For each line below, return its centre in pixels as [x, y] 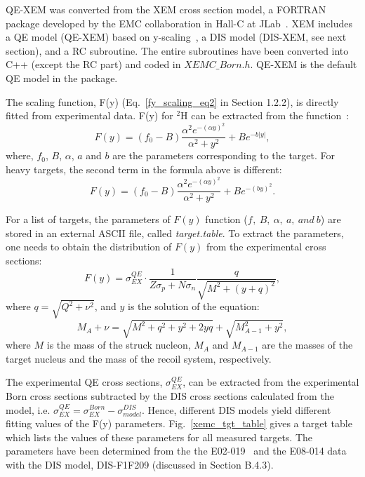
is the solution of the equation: [194, 306]
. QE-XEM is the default [304, 64]
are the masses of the [307, 345]
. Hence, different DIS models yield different [237, 409]
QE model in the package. [62, 78]
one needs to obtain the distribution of [89, 247]
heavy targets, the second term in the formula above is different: [144, 169]
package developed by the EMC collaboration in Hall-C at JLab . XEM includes [179, 23]
